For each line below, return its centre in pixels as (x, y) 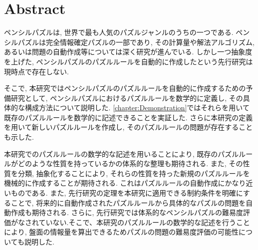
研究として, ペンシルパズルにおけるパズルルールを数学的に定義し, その (127, 98)
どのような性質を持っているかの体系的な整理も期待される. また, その (130, 163)
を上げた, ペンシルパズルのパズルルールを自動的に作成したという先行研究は (129, 61)
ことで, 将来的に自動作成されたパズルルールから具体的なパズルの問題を (128, 202)
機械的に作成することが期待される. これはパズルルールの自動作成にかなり (125, 183)
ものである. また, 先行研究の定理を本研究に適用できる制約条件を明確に (127, 193)
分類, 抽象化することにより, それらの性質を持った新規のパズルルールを (134, 173)
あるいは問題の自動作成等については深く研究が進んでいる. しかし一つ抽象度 (128, 52)
